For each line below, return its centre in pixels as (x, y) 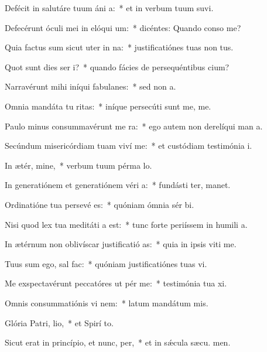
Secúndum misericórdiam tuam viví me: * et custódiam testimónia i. (129, 146)
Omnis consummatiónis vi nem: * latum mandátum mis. (107, 303)
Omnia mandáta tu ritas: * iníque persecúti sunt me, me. (108, 106)
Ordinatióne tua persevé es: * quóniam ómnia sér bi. (100, 204)
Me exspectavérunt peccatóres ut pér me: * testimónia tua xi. (116, 283)
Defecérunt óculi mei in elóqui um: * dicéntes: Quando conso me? (123, 27)
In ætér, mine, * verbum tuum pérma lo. (78, 165)
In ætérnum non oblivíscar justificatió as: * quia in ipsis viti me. (121, 244)
